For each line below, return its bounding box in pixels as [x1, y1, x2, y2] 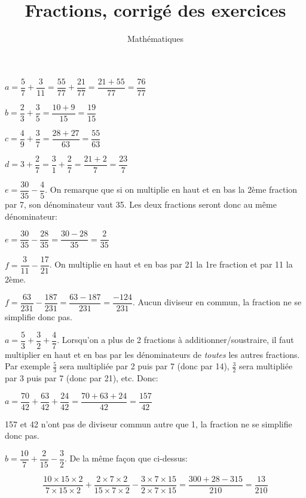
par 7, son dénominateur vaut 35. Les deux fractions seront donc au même [5, 198, 277, 211]
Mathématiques [127, 32, 184, 45]
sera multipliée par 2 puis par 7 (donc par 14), [59, 360, 229, 372]
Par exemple [5, 360, 50, 372]
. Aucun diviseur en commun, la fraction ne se [133, 296, 302, 308]
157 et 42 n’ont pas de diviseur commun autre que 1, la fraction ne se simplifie [5, 417, 292, 430]
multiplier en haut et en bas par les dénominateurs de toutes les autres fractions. [5, 348, 300, 360]
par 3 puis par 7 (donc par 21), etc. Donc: [5, 372, 158, 384]
